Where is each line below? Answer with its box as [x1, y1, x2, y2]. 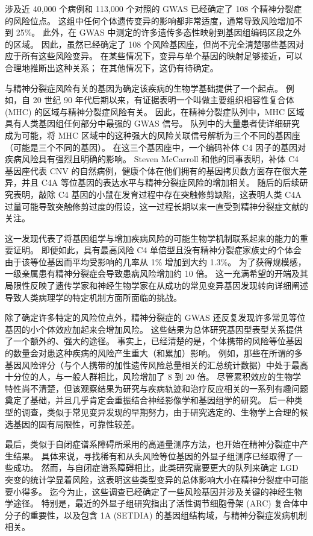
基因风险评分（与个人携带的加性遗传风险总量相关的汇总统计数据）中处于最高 [5, 358, 308, 371]
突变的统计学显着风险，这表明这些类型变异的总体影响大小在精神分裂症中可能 [5, 473, 308, 485]
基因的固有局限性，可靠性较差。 [13, 417, 140, 430]
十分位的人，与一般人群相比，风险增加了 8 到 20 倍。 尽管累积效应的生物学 [5, 370, 302, 383]
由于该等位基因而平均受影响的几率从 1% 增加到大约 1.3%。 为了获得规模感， [5, 255, 306, 268]
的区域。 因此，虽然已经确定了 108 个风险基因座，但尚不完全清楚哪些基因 [5, 37, 296, 50]
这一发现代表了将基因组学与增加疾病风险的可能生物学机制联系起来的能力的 [5, 232, 300, 244]
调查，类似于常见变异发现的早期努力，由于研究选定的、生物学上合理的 [21, 406, 300, 418]
